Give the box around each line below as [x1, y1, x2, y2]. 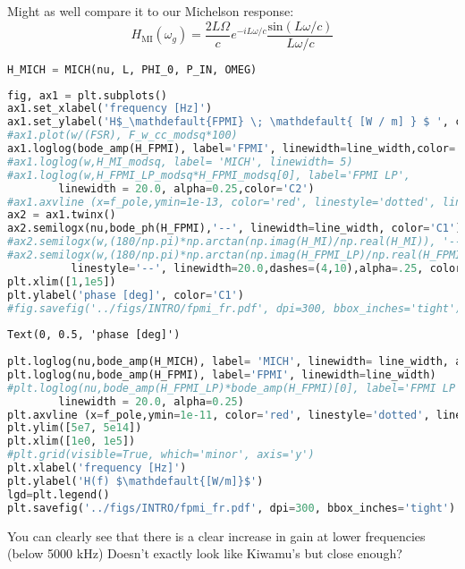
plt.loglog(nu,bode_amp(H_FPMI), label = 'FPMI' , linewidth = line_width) [7, 368, 436, 381]
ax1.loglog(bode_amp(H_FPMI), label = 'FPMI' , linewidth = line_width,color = [7, 142, 456, 156]
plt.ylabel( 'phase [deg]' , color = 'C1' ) [7, 288, 244, 301]
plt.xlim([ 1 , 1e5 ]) [7, 275, 116, 288]
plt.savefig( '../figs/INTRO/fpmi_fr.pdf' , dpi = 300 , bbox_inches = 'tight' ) [7, 501, 456, 514]
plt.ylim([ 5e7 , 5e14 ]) [7, 421, 142, 435]
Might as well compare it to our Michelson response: [7, 2, 294, 20]
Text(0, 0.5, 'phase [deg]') [7, 328, 181, 342]
